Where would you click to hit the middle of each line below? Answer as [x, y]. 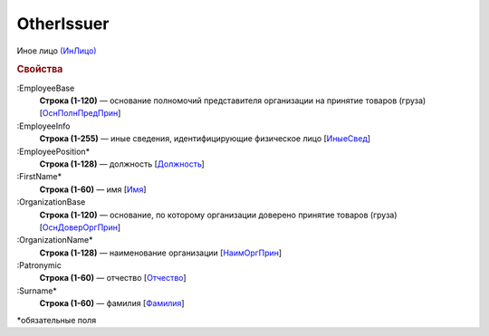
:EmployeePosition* [53, 151]
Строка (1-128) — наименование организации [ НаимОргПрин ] [161, 253]
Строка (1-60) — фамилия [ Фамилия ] [112, 303]
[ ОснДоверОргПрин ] [80, 227]
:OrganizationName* [55, 240]
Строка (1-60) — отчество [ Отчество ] [113, 278]
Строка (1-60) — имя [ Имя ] [93, 189]
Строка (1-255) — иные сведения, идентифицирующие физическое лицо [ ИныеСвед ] [205, 139]
